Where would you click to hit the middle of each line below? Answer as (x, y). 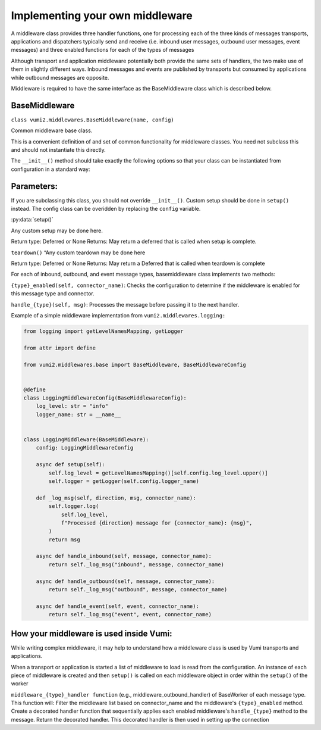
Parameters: (34, 186)
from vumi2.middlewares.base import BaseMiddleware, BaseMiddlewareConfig (135, 364)
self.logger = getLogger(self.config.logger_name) (124, 481)
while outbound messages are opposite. (60, 77)
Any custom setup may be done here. (57, 230)
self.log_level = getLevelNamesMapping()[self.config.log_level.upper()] (158, 473)
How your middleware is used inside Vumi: (92, 633)
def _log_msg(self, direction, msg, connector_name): (116, 498)
